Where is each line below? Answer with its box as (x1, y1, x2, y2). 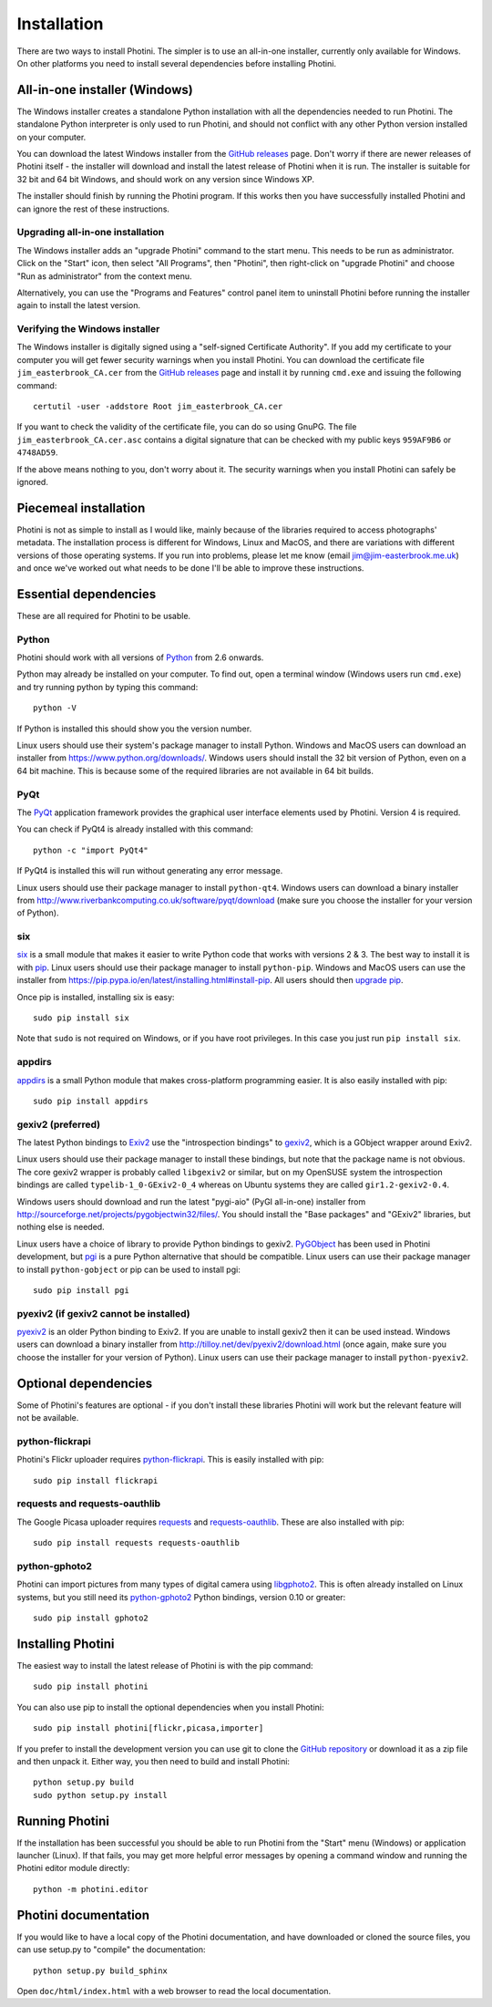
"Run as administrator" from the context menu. (16, 270, 192, 282)
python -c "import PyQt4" (33, 844, 149, 855)
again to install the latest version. (16, 300, 141, 311)
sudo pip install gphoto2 (33, 1613, 149, 1623)
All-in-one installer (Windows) (16, 82, 193, 98)
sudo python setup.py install (33, 1790, 169, 1800)
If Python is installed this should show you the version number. (16, 723, 252, 734)
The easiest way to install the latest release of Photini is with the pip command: (16, 1660, 313, 1671)
